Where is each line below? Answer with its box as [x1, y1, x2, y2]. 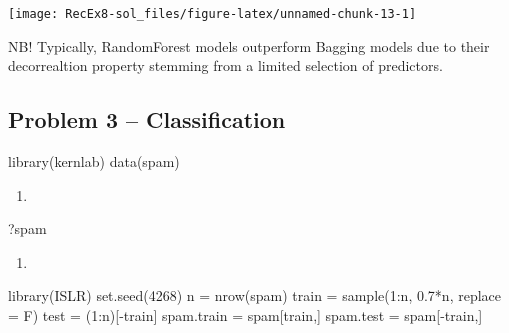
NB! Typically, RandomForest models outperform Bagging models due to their [8, 35, 490, 56]
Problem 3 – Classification [8, 104, 286, 135]
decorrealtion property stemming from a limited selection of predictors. [8, 55, 443, 76]
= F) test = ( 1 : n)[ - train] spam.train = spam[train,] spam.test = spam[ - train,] [8, 305, 483, 326]
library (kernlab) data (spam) [8, 151, 180, 172]
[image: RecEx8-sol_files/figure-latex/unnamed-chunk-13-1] [8, 7, 417, 21]
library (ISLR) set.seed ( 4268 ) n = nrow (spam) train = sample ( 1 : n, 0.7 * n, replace [8, 285, 502, 306]
